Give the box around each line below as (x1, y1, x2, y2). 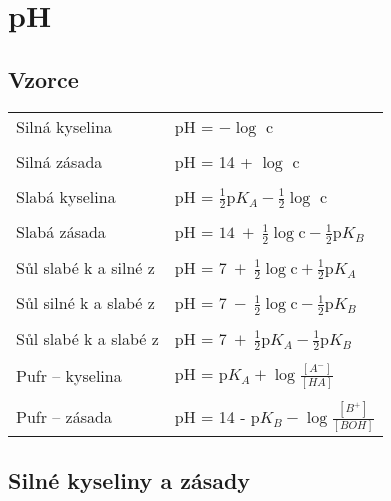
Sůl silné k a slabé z (16, 291, 155, 315)
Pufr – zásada (16, 405, 112, 429)
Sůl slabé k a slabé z (16, 326, 159, 350)
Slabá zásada (16, 220, 106, 244)
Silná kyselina (16, 114, 113, 138)
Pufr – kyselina (16, 364, 122, 388)
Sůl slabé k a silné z (16, 255, 155, 279)
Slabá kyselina (16, 184, 116, 208)
